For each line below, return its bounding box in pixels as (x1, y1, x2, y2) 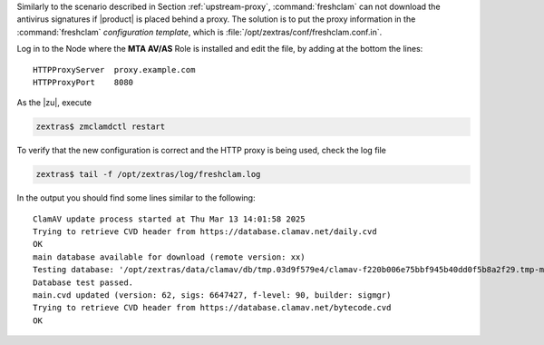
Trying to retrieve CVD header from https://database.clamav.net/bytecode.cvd (33, 302, 392, 313)
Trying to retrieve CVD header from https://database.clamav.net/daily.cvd (33, 227, 377, 237)
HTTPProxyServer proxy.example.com (33, 64, 196, 74)
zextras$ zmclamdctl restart (35, 122, 166, 132)
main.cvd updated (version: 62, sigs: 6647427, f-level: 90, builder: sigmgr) (33, 291, 392, 301)
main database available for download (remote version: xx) (33, 251, 306, 262)
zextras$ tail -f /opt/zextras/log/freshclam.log (35, 169, 261, 180)
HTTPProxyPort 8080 (33, 77, 134, 87)
